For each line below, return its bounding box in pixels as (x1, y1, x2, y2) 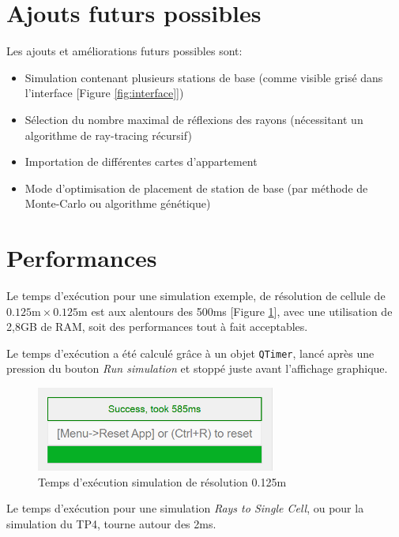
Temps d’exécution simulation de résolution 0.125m (38, 473, 287, 490)
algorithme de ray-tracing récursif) (24, 126, 192, 143)
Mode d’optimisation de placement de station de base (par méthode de (24, 179, 368, 196)
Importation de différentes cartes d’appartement (24, 153, 258, 170)
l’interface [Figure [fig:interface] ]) (24, 84, 184, 101)
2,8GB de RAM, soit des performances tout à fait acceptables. (6, 318, 308, 335)
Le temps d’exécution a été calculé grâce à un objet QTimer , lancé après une (6, 344, 375, 361)
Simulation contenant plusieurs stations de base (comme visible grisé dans (24, 69, 383, 85)
